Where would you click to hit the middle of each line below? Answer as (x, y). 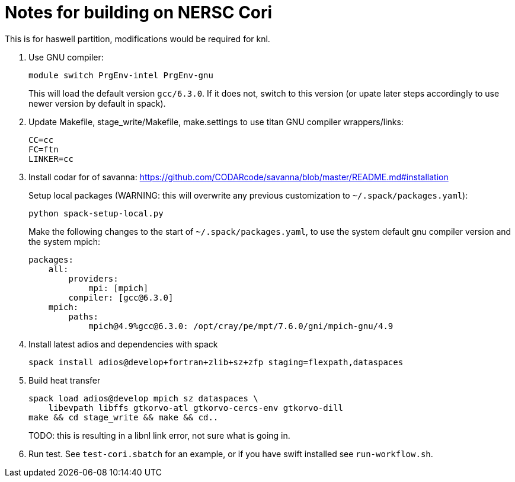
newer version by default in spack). (97, 103)
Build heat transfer (65, 380)
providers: (93, 278)
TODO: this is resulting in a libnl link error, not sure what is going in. (159, 435)
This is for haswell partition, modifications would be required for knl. (137, 39)
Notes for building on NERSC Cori (139, 12)
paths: (84, 316)
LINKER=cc (51, 159)
